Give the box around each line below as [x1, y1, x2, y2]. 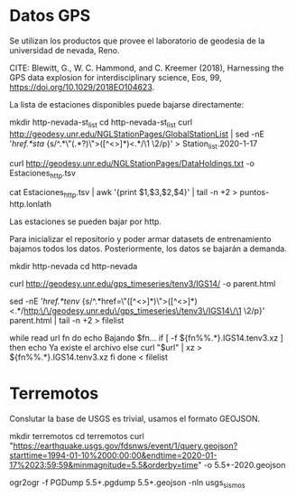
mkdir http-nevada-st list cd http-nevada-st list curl [9, 117, 192, 129]
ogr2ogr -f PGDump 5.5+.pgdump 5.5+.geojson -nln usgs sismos [9, 477, 245, 490]
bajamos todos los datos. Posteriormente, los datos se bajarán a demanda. [9, 243, 287, 254]
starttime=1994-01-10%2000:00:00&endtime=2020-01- [9, 450, 217, 461]
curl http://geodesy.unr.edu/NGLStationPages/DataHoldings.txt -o [9, 157, 255, 168]
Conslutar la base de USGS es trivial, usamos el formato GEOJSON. [9, 413, 261, 425]
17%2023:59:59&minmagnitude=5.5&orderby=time [9, 460, 199, 471]
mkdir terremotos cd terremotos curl [9, 431, 144, 442]
